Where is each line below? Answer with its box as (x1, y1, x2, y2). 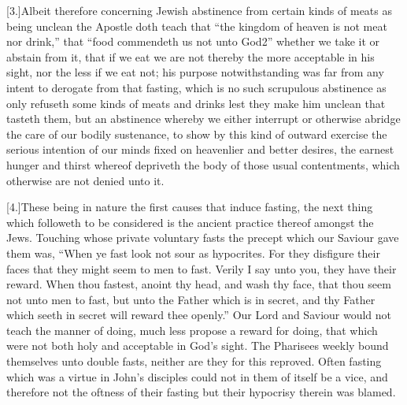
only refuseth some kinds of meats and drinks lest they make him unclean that (6, 95, 386, 111)
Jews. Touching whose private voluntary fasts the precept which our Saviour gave (6, 229, 399, 246)
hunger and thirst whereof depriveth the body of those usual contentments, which (6, 156, 400, 173)
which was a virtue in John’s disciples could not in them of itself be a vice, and (6, 368, 388, 385)
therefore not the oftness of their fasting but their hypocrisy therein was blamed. (6, 384, 396, 400)
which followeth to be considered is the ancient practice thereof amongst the (6, 214, 374, 230)
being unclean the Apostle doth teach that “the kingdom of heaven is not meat (6, 17, 387, 34)
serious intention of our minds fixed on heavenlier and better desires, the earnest (6, 141, 394, 158)
